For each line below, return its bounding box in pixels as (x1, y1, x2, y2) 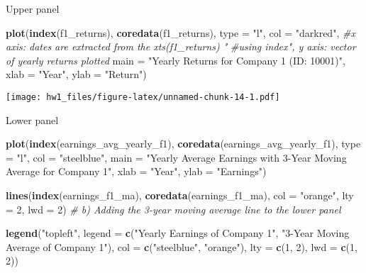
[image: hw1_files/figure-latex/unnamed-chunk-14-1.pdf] (6, 91, 280, 102)
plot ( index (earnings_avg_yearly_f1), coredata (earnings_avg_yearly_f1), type (6, 136, 361, 151)
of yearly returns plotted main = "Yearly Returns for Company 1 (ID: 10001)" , (6, 52, 345, 67)
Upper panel (6, 1, 60, 16)
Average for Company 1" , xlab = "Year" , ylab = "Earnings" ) (6, 164, 267, 179)
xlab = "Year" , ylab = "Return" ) (6, 67, 147, 82)
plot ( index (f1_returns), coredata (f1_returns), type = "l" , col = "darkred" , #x (6, 25, 355, 40)
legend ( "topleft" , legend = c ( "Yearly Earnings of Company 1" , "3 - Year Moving (6, 225, 350, 240)
